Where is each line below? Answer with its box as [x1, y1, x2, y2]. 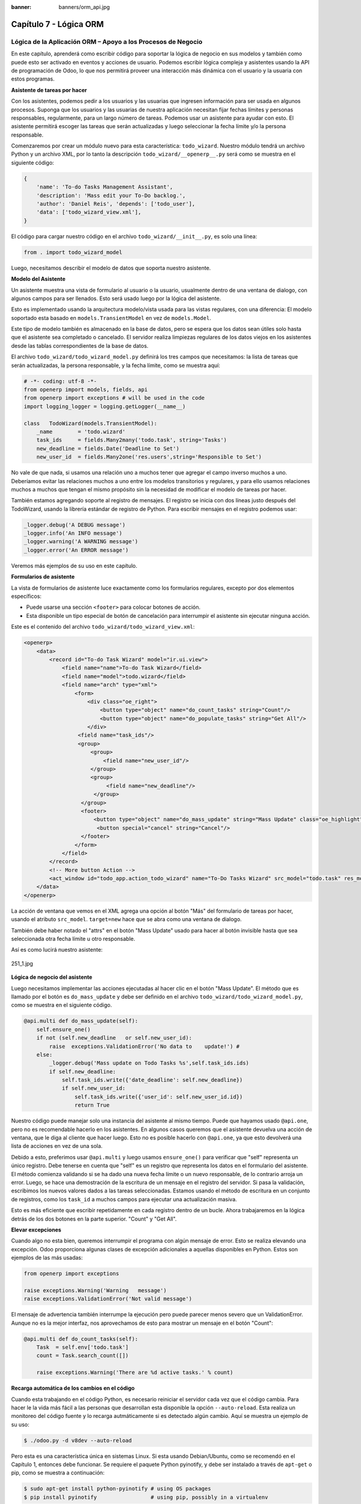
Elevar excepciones [11, 1226, 61, 1233]
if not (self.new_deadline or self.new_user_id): [36, 1035, 193, 1041]
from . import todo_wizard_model [23, 248, 123, 256]
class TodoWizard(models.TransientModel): [23, 420, 158, 427]
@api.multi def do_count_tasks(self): [23, 1336, 138, 1342]
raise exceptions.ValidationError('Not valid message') [23, 1295, 193, 1302]
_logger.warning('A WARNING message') [23, 538, 138, 545]
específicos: [11, 593, 42, 600]
